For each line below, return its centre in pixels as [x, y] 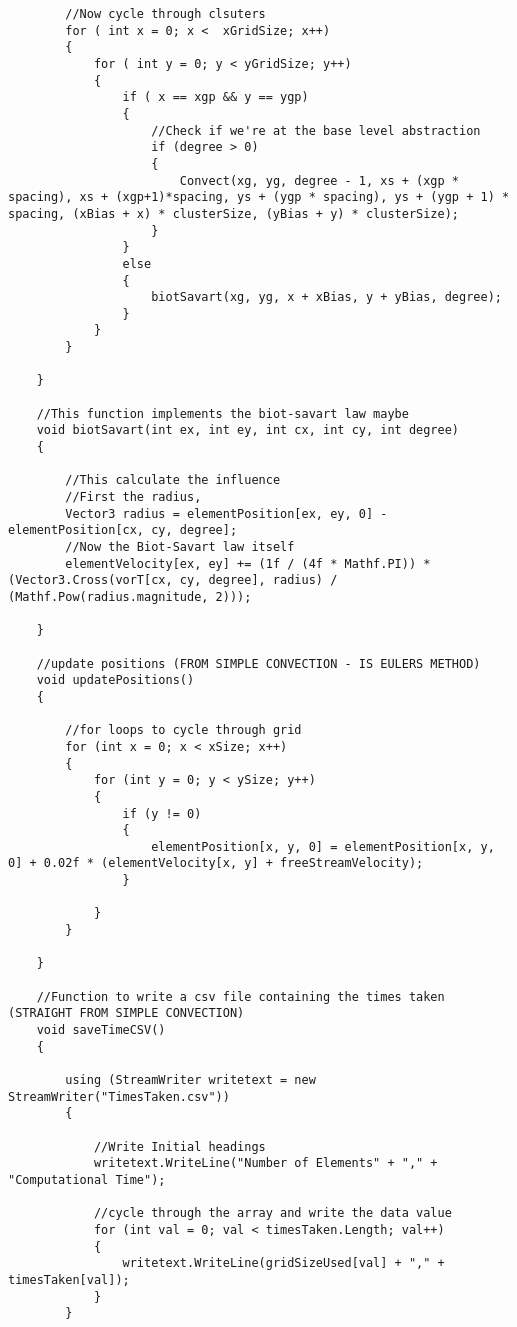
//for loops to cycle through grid [183, 730]
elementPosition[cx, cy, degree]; [123, 530]
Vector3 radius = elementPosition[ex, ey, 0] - [226, 513]
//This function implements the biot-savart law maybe [222, 413]
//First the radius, [133, 497]
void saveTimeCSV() [101, 1030]
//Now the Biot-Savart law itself [180, 547]
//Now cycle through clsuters [165, 14]
